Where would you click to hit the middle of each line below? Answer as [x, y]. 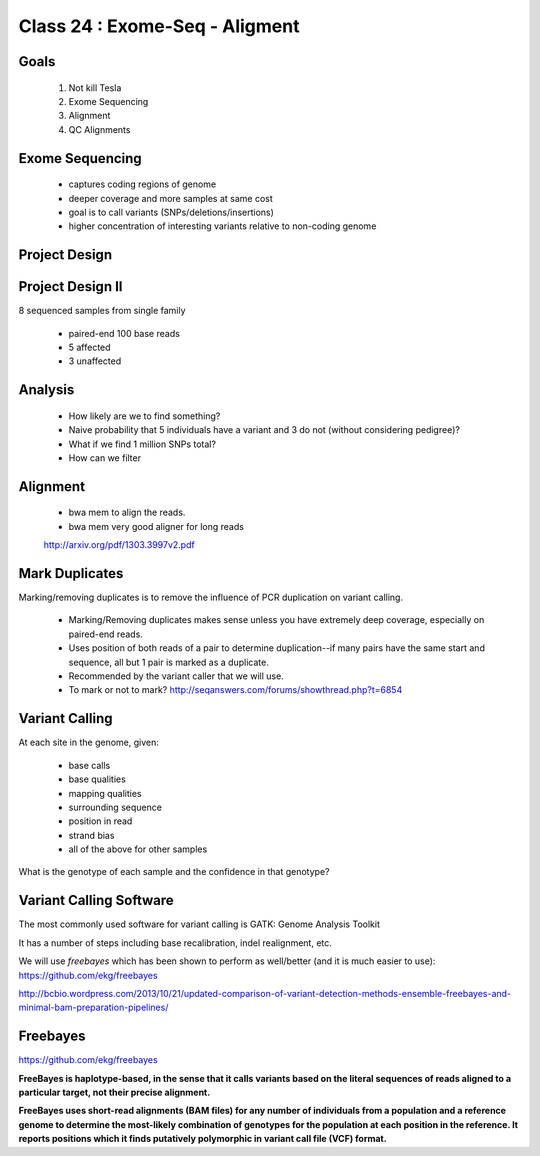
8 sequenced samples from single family [102, 311]
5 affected [89, 347]
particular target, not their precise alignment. [114, 1092]
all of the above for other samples [138, 849]
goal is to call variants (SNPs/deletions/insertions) [171, 212]
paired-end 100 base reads [124, 333]
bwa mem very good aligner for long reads [156, 526]
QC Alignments [99, 129]
